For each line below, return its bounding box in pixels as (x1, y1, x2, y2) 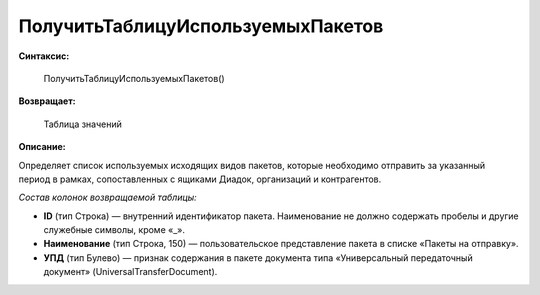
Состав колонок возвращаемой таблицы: (18, 191, 197, 204)
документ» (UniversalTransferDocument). (43, 266, 218, 278)
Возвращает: (18, 95, 76, 107)
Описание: (18, 141, 67, 153)
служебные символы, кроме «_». (43, 224, 185, 236)
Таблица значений (43, 118, 122, 130)
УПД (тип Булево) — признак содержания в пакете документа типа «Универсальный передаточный (43, 251, 474, 264)
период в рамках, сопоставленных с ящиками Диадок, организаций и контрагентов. (18, 173, 382, 185)
